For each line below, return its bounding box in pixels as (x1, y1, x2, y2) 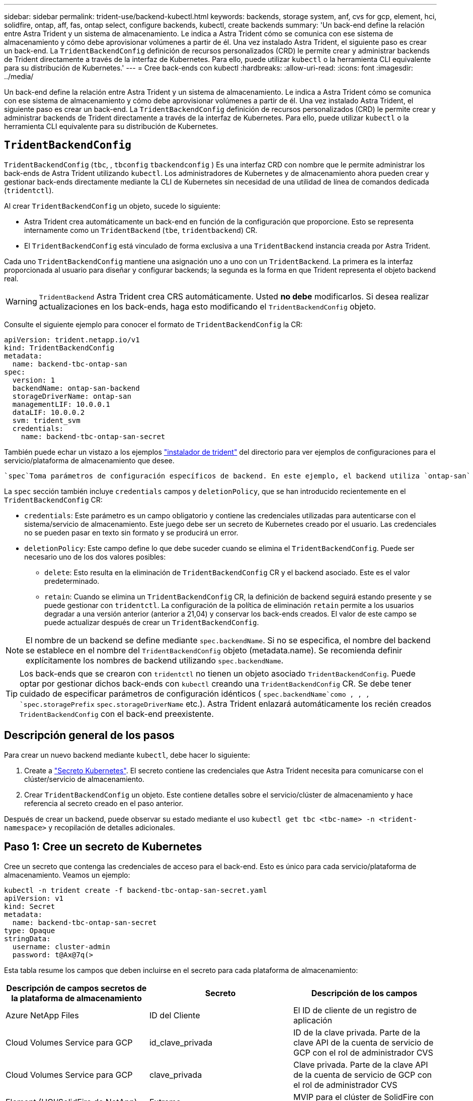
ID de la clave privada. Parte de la (293, 1027, 421, 1037)
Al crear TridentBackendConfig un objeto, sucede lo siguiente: (4, 201, 221, 210)
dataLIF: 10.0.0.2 (12, 408, 85, 416)
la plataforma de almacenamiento (11, 993, 142, 1003)
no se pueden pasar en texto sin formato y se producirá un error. (24, 528, 239, 537)
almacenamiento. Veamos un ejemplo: (4, 870, 130, 879)
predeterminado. (44, 576, 100, 585)
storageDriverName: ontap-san (12, 392, 131, 400)
